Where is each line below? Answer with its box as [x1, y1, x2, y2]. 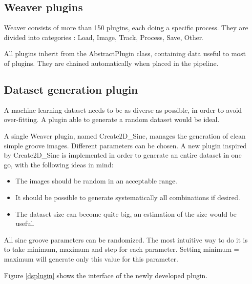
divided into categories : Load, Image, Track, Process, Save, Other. [4, 32, 204, 42]
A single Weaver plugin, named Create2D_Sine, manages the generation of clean [4, 130, 246, 141]
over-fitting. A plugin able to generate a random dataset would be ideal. [4, 114, 220, 124]
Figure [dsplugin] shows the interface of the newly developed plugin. [4, 270, 208, 280]
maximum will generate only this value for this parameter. [4, 253, 178, 264]
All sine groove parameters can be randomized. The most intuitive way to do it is [4, 234, 248, 244]
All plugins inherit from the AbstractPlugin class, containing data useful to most [4, 48, 246, 59]
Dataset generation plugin [4, 81, 138, 97]
